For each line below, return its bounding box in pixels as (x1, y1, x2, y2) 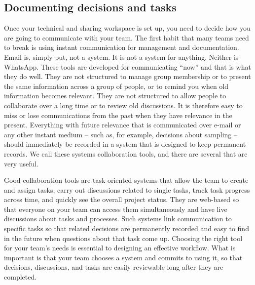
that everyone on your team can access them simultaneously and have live (4, 204, 227, 214)
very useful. (4, 158, 39, 168)
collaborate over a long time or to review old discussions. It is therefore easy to (4, 100, 243, 110)
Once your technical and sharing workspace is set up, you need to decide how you (4, 23, 251, 33)
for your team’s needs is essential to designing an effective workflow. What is (4, 243, 236, 253)
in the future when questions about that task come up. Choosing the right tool (4, 233, 243, 243)
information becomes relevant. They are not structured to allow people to (4, 90, 226, 101)
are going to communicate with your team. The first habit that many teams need (4, 32, 249, 42)
